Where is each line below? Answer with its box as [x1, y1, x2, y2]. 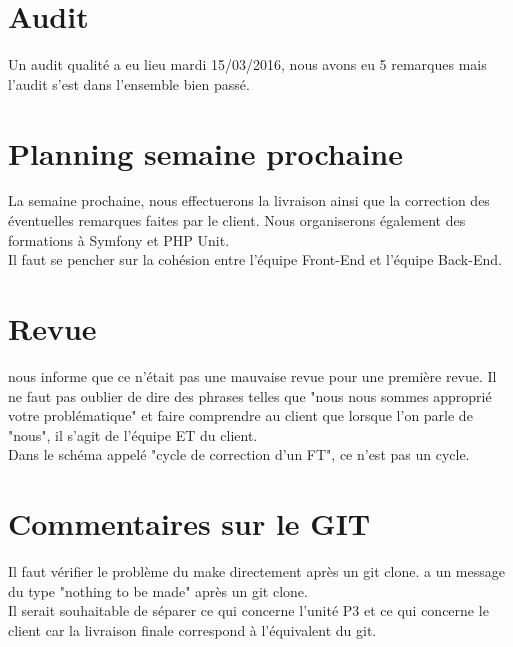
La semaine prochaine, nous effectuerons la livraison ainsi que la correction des [8, 190, 490, 211]
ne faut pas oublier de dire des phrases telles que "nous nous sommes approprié [8, 385, 492, 406]
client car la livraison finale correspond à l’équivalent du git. [8, 619, 377, 640]
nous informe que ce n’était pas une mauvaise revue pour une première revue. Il [8, 365, 497, 386]
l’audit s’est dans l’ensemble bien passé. [8, 73, 250, 94]
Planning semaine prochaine [8, 132, 403, 173]
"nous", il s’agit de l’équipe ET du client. [8, 424, 258, 445]
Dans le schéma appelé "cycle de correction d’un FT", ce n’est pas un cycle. [8, 444, 470, 465]
